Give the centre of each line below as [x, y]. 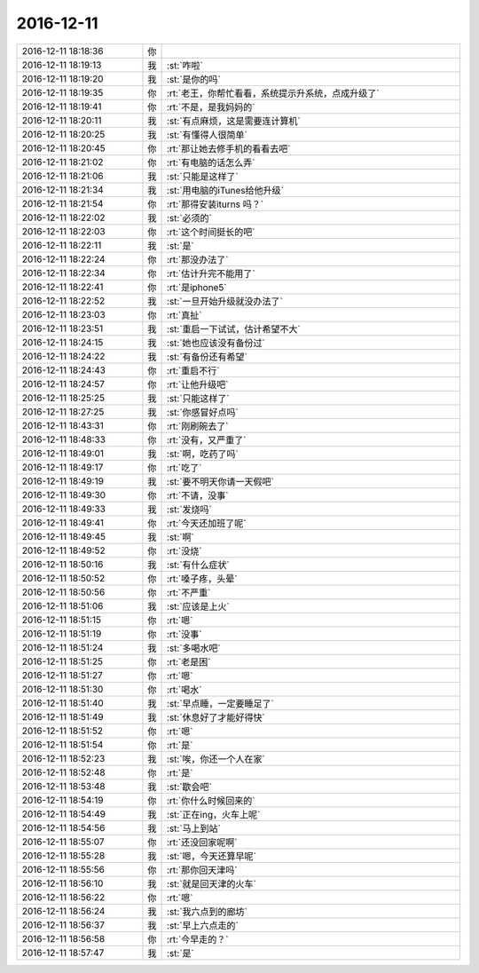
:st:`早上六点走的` [202, 925]
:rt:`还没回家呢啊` [202, 842]
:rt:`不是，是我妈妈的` [211, 107]
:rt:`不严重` [188, 592]
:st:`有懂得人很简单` [207, 135]
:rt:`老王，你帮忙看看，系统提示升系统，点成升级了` [273, 93]
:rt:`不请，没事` [197, 495]
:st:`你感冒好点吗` [202, 412]
